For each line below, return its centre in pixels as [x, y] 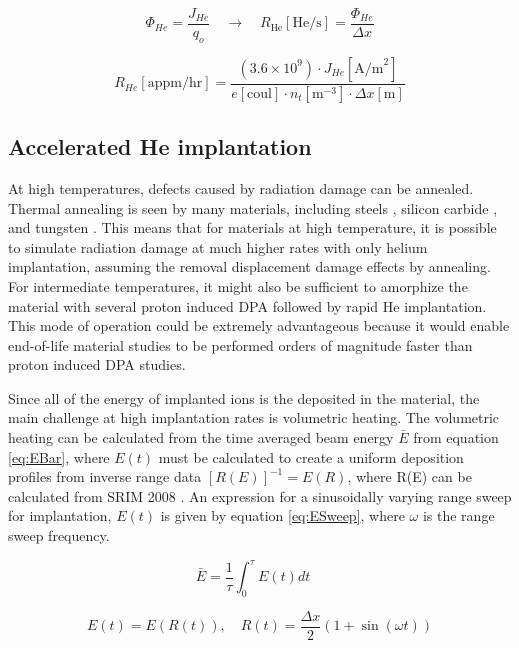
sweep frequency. [59, 535]
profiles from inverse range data [105, 476]
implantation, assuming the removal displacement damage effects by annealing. [249, 266]
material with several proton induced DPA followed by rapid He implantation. [247, 305]
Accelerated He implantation [160, 146]
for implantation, [60, 515]
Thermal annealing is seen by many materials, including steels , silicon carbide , [253, 207]
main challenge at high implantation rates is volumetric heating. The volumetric [254, 417]
